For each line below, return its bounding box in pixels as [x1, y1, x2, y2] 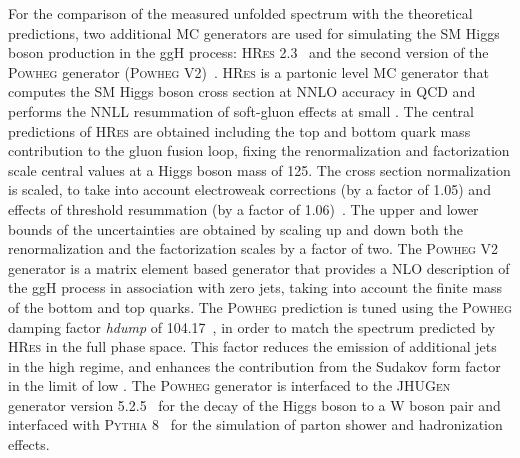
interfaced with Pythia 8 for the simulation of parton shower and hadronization [8, 414, 503, 435]
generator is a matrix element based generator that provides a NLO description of [8, 257, 510, 278]
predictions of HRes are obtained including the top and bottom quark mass [8, 120, 471, 141]
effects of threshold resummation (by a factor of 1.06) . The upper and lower [8, 198, 479, 219]
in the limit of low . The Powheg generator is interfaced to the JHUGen [8, 375, 451, 396]
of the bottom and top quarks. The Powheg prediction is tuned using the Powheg [8, 296, 512, 317]
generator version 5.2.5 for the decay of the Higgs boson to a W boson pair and [8, 394, 501, 415]
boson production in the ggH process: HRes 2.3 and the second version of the [8, 42, 489, 63]
